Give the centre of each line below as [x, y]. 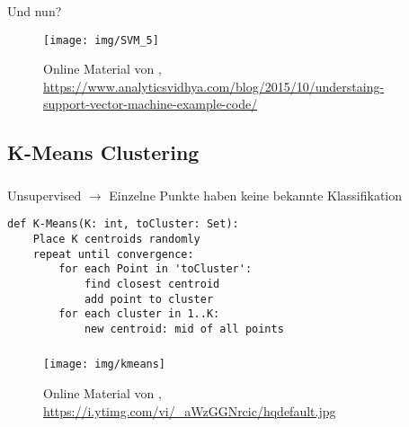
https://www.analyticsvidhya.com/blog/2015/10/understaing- [214, 86]
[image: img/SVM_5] [101, 40]
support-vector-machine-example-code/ [151, 104]
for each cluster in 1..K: [139, 314]
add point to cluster [149, 299]
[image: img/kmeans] [105, 365]
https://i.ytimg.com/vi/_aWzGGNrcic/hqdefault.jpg [190, 410]
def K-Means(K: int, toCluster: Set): [123, 224]
